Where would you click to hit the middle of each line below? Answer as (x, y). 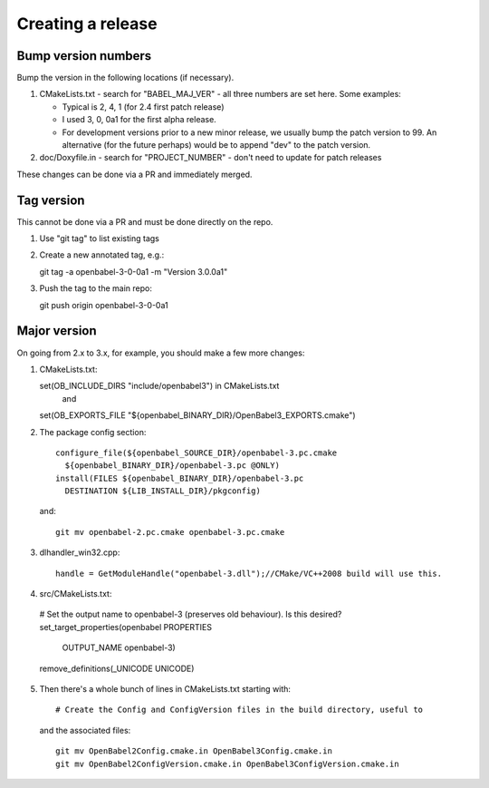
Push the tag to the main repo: (96, 288)
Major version (57, 331)
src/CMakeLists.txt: (76, 594)
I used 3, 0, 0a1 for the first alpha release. (139, 120)
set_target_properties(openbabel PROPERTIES (126, 627)
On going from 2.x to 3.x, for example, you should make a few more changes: (161, 353)
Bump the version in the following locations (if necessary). (125, 78)
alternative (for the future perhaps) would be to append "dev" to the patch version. (216, 145)
